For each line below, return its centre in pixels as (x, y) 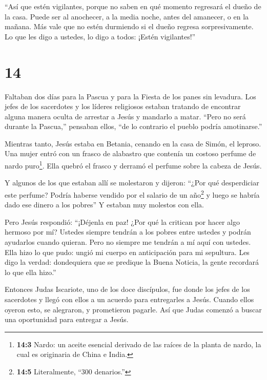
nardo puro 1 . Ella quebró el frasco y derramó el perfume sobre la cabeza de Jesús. (133, 165)
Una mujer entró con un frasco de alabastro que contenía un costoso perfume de (130, 153)
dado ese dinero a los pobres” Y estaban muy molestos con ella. (104, 205)
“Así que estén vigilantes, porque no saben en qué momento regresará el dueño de (133, 6)
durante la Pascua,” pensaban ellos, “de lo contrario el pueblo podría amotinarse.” (133, 126)
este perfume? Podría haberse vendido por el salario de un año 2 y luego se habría (132, 194)
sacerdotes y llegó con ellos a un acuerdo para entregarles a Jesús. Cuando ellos (129, 299)
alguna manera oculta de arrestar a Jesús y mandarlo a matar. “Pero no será (125, 116)
